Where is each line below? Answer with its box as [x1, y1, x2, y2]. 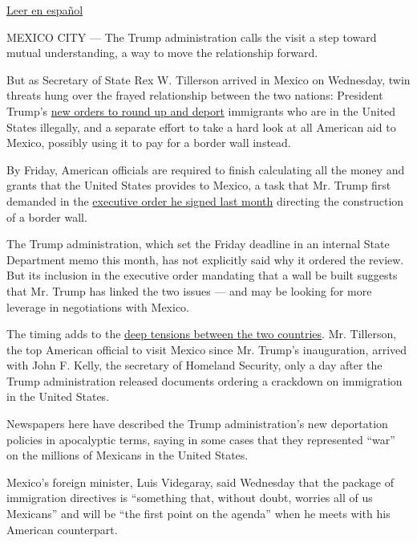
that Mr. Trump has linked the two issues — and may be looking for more [6, 282, 372, 299]
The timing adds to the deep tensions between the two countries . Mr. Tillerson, [6, 325, 397, 342]
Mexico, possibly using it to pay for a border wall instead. [6, 134, 291, 151]
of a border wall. [6, 208, 87, 225]
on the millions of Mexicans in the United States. [6, 447, 249, 463]
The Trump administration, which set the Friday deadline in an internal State [6, 235, 390, 252]
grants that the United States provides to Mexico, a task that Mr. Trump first [6, 177, 391, 194]
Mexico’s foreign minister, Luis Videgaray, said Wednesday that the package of [6, 473, 394, 490]
